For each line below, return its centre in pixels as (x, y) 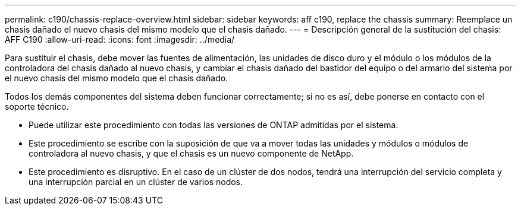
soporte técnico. (37, 106)
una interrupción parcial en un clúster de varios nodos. (136, 182)
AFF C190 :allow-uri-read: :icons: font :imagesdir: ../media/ (120, 39)
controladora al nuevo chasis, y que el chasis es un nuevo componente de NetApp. (191, 153)
